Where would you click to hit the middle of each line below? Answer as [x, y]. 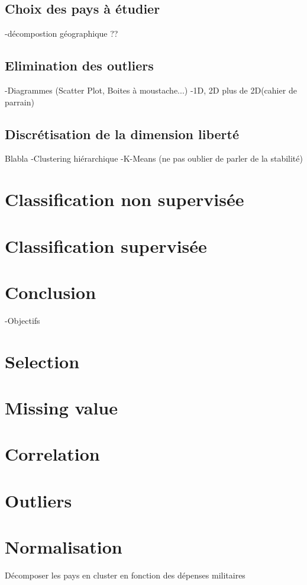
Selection [42, 361]
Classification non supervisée [125, 199]
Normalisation [64, 547]
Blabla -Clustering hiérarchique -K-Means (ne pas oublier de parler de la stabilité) [154, 158]
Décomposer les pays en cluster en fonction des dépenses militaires [125, 575]
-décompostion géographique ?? [62, 33]
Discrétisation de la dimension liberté [122, 134]
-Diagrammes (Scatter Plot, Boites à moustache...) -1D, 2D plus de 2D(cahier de [151, 90]
